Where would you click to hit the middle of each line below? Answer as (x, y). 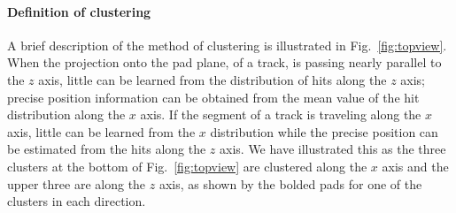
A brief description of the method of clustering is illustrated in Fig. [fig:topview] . (227, 45)
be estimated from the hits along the (107, 149)
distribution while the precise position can (324, 131)
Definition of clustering (79, 11)
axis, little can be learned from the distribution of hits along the (213, 79)
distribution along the (66, 114)
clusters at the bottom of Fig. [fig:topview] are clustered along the (187, 166)
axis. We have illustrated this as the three (333, 149)
